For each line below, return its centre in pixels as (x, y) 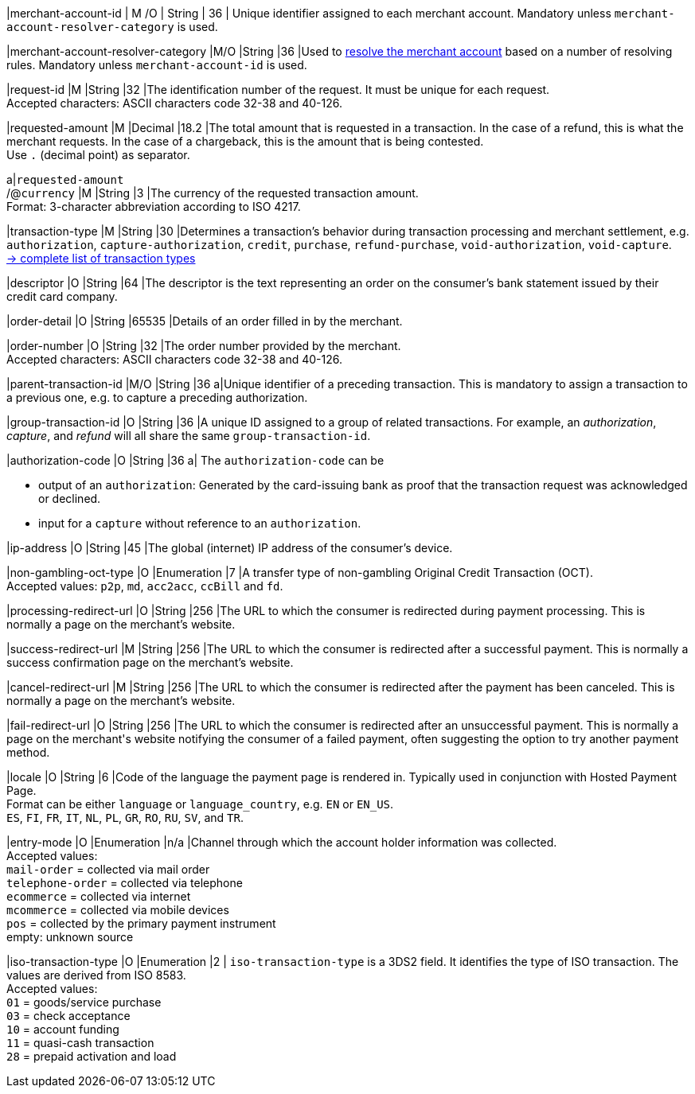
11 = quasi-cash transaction (80, 1043)
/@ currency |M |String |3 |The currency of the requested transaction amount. (213, 193)
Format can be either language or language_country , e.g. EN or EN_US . (200, 804)
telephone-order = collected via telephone (125, 883)
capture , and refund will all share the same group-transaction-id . (189, 436)
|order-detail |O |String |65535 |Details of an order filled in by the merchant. (205, 321)
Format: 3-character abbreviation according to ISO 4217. (154, 206)
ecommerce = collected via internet (99, 896)
